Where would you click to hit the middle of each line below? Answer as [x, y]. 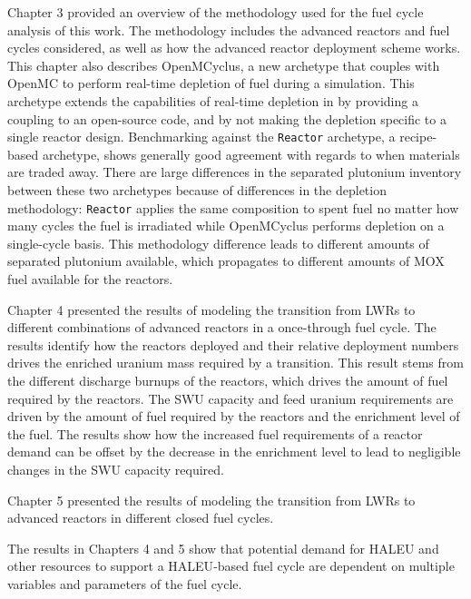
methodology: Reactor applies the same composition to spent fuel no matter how [233, 207]
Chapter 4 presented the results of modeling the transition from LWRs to [211, 309]
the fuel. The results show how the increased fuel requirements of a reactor [215, 433]
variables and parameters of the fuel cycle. [125, 583]
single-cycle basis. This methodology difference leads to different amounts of [218, 243]
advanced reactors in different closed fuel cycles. [141, 518]
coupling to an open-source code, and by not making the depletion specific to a [227, 118]
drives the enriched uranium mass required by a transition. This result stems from [235, 363]
